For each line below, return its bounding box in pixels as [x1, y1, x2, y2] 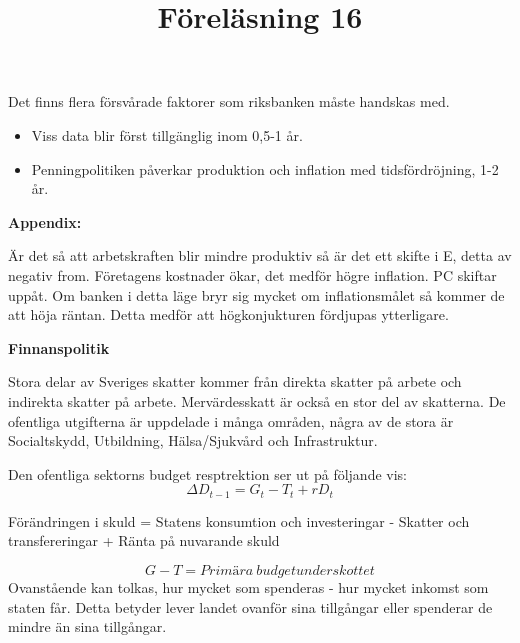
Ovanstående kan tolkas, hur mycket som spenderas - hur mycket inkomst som [8, 576, 489, 597]
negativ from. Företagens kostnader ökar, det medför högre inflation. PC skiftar [8, 264, 497, 285]
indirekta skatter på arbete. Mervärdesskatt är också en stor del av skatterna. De [8, 390, 506, 411]
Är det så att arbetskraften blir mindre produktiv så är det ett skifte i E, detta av [8, 245, 512, 266]
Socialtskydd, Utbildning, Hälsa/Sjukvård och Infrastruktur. [8, 430, 378, 451]
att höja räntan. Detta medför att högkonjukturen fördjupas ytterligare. [8, 304, 449, 325]
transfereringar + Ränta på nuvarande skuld [8, 530, 280, 551]
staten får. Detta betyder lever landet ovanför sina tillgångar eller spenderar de [8, 596, 493, 617]
